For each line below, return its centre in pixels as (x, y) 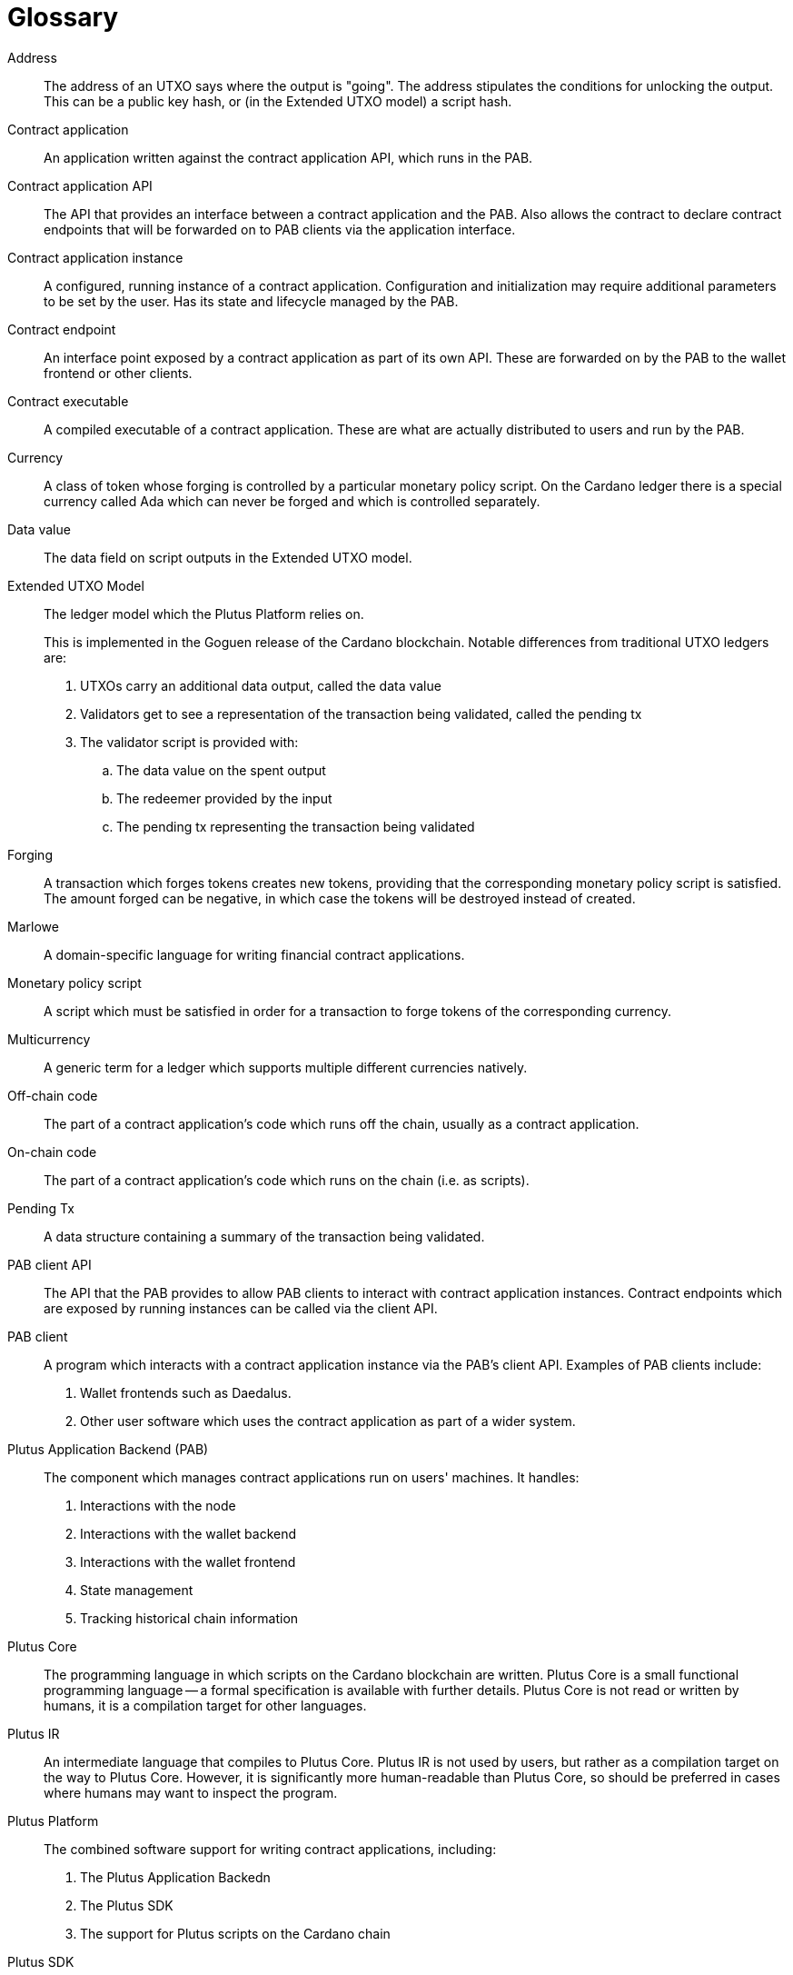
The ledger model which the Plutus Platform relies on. (204, 613)
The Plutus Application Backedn (175, 1877)
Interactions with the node (158, 1505)
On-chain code (52, 1152)
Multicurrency (49, 1039)
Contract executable (68, 401)
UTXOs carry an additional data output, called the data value (261, 685)
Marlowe (33, 926)
